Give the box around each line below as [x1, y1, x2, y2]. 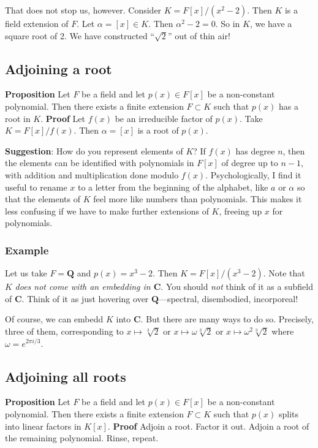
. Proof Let [40, 112, 85, 124]
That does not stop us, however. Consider [5, 4, 162, 16]
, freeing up [219, 204, 262, 217]
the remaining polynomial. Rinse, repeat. [5, 431, 159, 444]
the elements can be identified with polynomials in [5, 156, 194, 169]
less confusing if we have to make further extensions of [5, 204, 209, 217]
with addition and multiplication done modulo [5, 168, 179, 181]
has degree [235, 144, 275, 157]
